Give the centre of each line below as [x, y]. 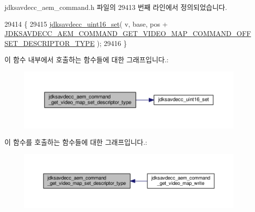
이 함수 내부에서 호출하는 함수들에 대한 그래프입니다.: [86, 60]
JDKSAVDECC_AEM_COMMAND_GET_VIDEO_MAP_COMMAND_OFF [128, 33]
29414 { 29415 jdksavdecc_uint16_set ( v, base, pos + [86, 23]
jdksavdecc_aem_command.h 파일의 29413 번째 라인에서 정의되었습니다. [116, 7]
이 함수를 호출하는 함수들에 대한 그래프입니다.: [76, 142]
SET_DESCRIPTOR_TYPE [50, 43]
